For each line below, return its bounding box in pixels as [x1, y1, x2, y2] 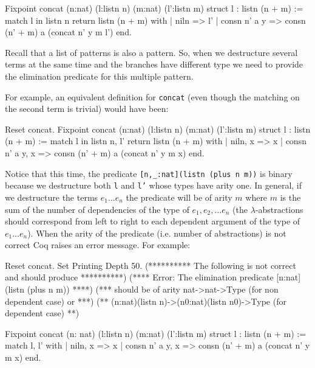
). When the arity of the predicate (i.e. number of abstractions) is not [27, 226, 286, 239]
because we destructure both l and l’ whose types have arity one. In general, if [5, 179, 302, 192]
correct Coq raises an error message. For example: [5, 238, 191, 251]
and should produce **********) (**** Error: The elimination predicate [5, 271, 274, 283]
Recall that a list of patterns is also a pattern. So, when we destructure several [5, 46, 298, 58]
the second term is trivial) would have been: [5, 102, 169, 115]
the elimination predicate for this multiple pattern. [5, 69, 194, 82]
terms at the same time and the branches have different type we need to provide [5, 58, 303, 71]
